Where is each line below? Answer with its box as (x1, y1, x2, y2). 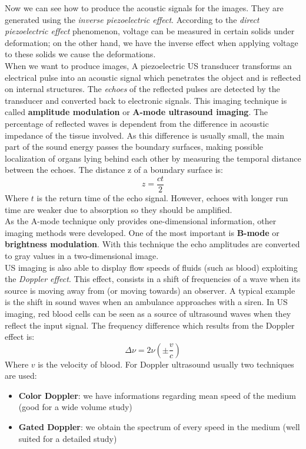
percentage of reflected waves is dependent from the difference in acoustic (5, 117, 269, 129)
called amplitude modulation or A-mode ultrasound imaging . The (5, 106, 268, 118)
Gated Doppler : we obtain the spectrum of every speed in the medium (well (18, 421, 300, 433)
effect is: (5, 330, 35, 343)
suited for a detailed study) (18, 432, 117, 444)
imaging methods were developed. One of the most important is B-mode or (5, 226, 280, 238)
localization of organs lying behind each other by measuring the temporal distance (5, 152, 301, 164)
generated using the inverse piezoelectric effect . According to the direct (5, 13, 260, 25)
